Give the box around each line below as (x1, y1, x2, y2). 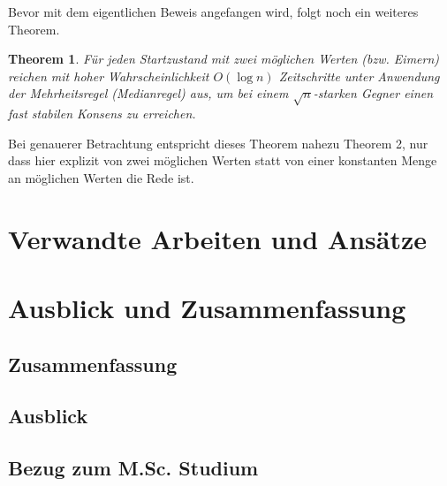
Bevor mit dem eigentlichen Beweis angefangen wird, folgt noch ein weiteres (8, 3, 419, 20)
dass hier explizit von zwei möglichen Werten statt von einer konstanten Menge (8, 151, 437, 170)
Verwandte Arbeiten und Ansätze (8, 220, 428, 256)
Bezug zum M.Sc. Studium (8, 454, 259, 482)
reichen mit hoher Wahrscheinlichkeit (8, 66, 209, 85)
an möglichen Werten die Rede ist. (8, 168, 194, 186)
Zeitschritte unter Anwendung (278, 66, 440, 85)
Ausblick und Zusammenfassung (8, 290, 406, 326)
